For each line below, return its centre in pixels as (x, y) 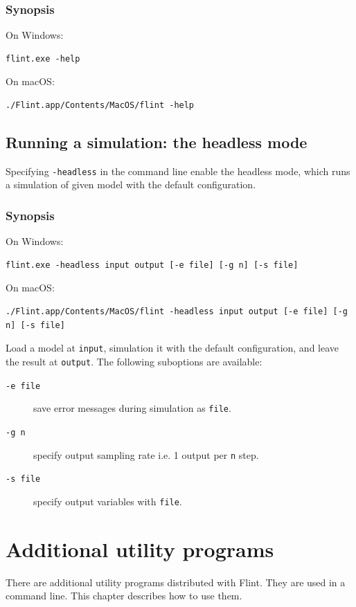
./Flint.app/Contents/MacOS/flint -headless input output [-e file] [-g (177, 312)
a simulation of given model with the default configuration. (131, 184)
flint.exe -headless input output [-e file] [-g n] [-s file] (152, 265)
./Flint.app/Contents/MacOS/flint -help (100, 105)
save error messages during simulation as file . (132, 408)
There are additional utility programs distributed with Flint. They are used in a (176, 582)
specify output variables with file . (108, 501)
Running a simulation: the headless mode (157, 142)
